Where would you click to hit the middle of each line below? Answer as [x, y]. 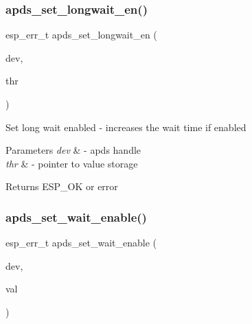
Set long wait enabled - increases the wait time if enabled [126, 127]
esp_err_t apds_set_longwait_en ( [81, 35]
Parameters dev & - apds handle [73, 150]
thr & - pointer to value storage [72, 163]
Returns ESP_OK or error [62, 186]
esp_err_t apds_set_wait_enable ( [81, 243]
